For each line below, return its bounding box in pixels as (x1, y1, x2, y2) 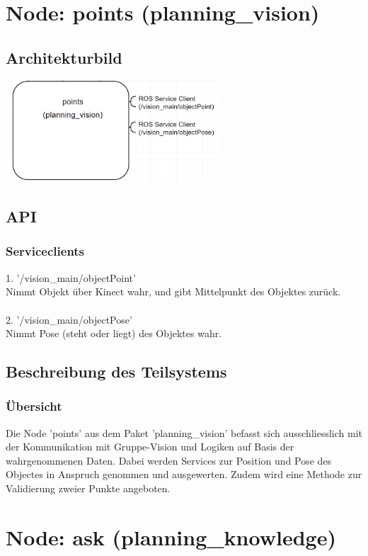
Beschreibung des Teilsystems (6, 361, 227, 382)
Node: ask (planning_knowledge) (6, 522, 336, 551)
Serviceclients (6, 242, 85, 260)
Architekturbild (6, 46, 122, 68)
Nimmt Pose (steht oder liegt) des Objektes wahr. (6, 326, 222, 341)
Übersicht (6, 397, 62, 415)
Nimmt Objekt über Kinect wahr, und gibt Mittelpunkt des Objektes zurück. (6, 284, 341, 299)
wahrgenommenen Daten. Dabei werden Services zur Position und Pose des (6, 453, 332, 467)
